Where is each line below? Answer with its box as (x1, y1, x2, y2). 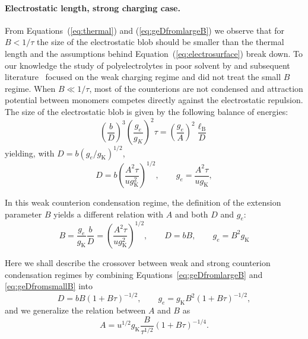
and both (174, 207, 208, 220)
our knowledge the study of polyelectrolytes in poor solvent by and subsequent (5, 59, 290, 71)
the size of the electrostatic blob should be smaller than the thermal (37, 36, 284, 48)
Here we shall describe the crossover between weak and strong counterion (5, 256, 271, 268)
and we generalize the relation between (5, 304, 146, 316)
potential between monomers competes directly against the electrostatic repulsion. (5, 94, 303, 106)
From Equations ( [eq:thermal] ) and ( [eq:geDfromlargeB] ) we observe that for (5, 24, 285, 36)
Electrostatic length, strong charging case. (5, 1, 180, 14)
